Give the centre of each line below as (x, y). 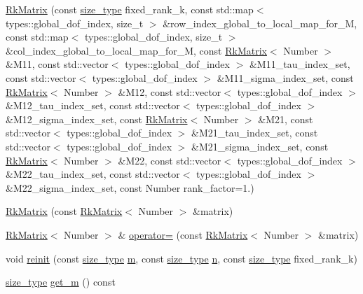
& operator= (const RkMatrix (183, 234)
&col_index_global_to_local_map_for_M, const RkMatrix (136, 50)
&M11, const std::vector (57, 64)
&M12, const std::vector (170, 91)
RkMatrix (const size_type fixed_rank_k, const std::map (130, 9)
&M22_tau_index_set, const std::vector (93, 174)
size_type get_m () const (61, 282)
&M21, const (286, 119)
